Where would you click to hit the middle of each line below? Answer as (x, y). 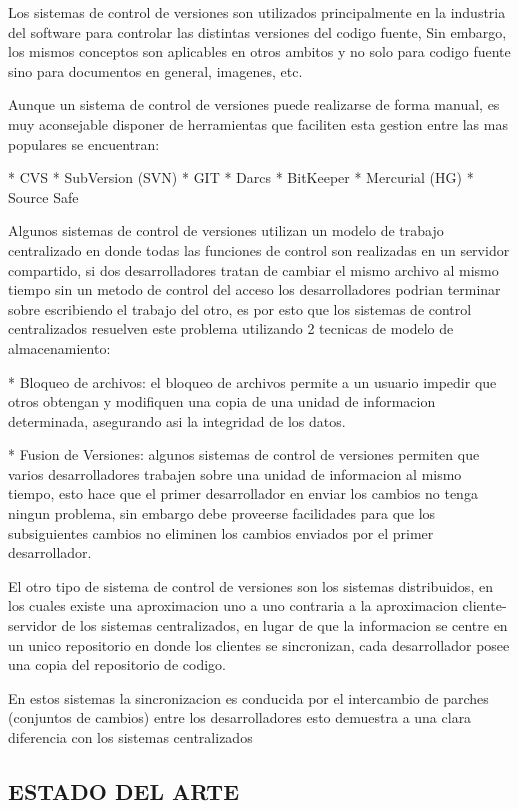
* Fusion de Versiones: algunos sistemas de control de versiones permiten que (244, 454)
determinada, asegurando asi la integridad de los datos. (177, 420)
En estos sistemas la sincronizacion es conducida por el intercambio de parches (248, 697)
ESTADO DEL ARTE (124, 790)
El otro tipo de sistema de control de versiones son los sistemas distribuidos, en (250, 585)
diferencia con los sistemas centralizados (130, 737)
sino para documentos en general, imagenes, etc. (155, 70)
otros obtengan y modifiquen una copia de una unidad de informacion (222, 401)
